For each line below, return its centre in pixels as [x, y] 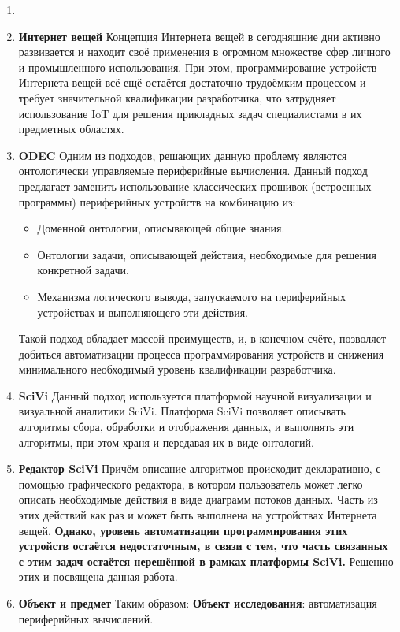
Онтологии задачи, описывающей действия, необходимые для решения [207, 254]
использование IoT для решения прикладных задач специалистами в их [190, 113]
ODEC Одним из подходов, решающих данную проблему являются [183, 155]
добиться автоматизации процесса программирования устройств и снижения [201, 353]
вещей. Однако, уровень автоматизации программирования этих [183, 530]
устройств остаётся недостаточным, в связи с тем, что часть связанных [203, 546]
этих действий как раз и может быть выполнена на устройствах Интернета [198, 515]
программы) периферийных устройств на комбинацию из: [157, 201]
